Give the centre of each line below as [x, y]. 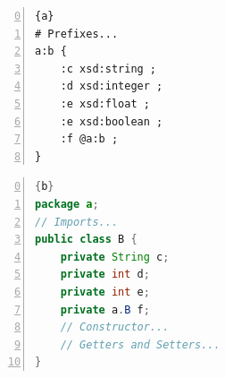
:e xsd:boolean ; [112, 121]
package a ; [67, 204]
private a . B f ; [105, 309]
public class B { [86, 240]
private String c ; [115, 257]
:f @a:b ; [89, 139]
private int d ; [105, 275]
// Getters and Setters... [140, 344]
